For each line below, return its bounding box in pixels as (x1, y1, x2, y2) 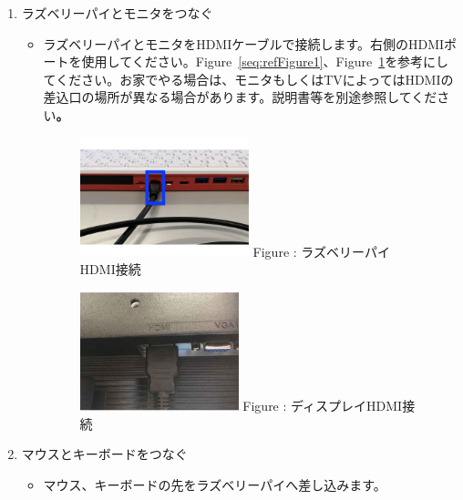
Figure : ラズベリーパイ (252, 241, 390, 260)
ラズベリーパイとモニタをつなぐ (21, 4, 213, 22)
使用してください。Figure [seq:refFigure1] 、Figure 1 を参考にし (81, 52, 449, 71)
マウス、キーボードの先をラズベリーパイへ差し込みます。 (43, 474, 386, 494)
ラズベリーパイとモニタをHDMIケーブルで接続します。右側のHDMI (43, 34, 445, 53)
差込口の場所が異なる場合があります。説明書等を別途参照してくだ (43, 87, 437, 107)
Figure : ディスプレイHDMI (242, 396, 403, 415)
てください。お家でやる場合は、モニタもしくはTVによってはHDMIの (43, 69, 454, 88)
